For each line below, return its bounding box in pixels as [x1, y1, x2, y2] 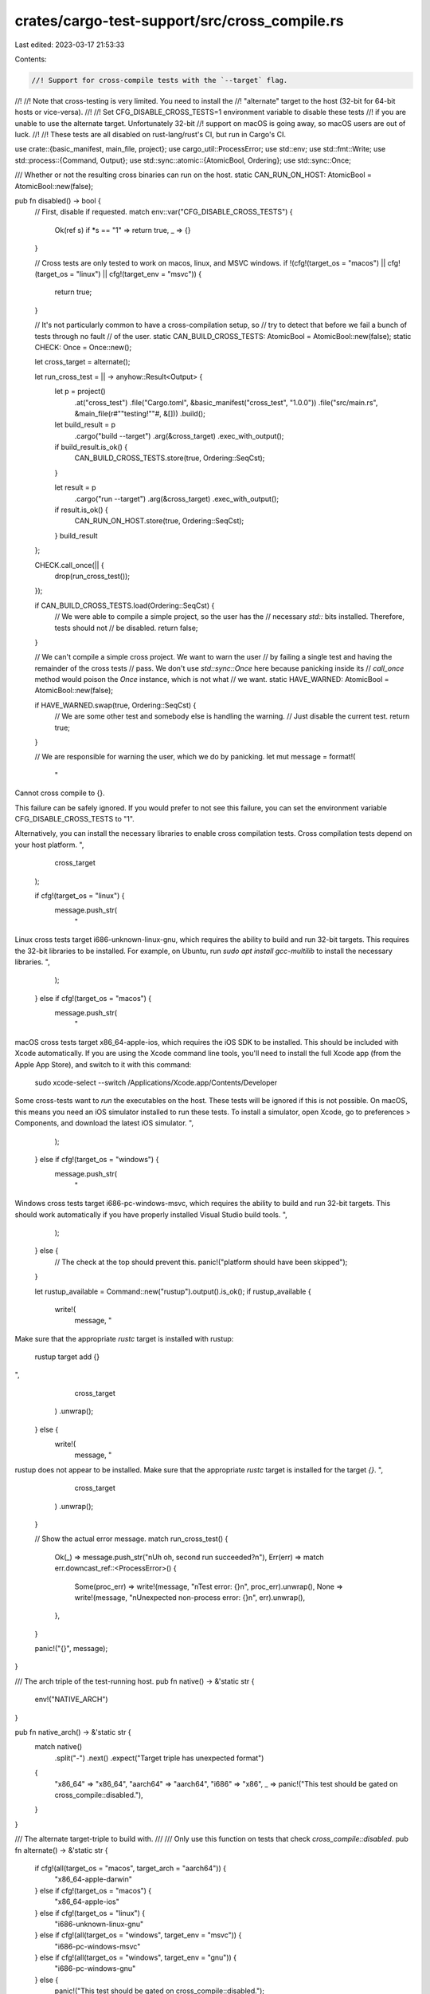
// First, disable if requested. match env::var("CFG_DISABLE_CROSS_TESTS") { [34, 207, 293, 217]
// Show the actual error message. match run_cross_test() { [34, 1534, 229, 1543]
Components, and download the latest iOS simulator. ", [14, 1118, 194, 1128]
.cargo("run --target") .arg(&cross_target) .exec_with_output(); [74, 494, 279, 503]
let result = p [54, 483, 96, 492]
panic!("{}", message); [34, 1644, 108, 1653]
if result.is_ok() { [54, 505, 108, 514]
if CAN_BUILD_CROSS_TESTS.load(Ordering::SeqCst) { [34, 601, 215, 610]
